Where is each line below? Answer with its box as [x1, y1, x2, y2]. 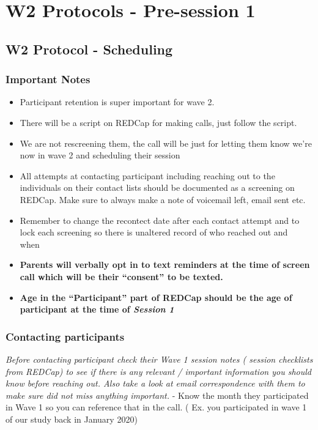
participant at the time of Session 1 [20, 303, 174, 316]
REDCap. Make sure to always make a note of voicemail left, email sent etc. [20, 193, 306, 206]
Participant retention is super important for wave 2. [20, 95, 215, 108]
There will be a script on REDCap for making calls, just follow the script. [20, 116, 297, 128]
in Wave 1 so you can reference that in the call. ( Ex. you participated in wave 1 [6, 401, 307, 413]
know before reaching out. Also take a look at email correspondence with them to [6, 377, 305, 390]
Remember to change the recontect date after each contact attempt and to [20, 213, 300, 226]
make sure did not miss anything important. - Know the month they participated [6, 388, 309, 401]
